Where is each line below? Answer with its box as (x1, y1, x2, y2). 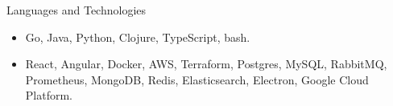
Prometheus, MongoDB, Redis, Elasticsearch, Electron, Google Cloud (25, 71, 369, 88)
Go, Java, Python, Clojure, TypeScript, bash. (25, 28, 250, 45)
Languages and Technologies (6, 2, 147, 18)
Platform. (25, 87, 72, 104)
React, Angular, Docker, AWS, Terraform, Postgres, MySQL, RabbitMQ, (25, 55, 387, 72)
